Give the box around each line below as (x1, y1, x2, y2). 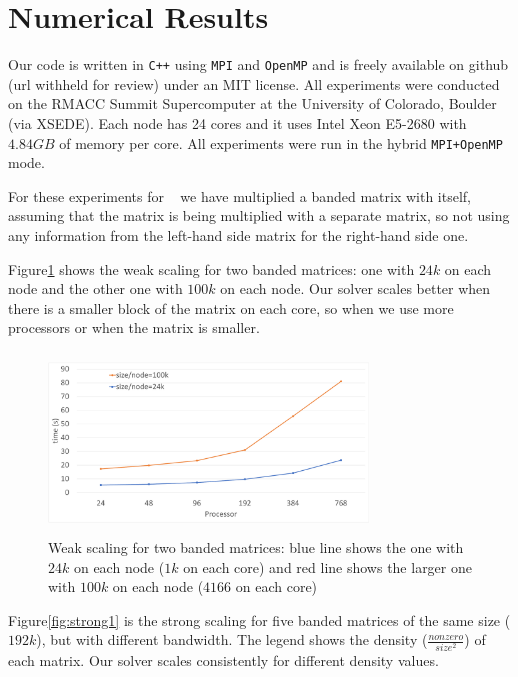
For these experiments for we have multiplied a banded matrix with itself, (8, 185, 471, 206)
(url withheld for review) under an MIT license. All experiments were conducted (8, 73, 500, 94)
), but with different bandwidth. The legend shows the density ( (36, 629, 428, 650)
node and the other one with (8, 278, 183, 299)
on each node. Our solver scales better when (220, 278, 491, 299)
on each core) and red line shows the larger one (183, 556, 472, 577)
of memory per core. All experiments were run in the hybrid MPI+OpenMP (59, 132, 503, 153)
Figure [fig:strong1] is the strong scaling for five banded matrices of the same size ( (8, 609, 511, 630)
